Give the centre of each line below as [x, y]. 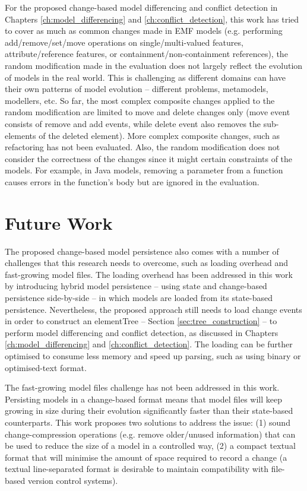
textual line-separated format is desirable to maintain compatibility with [137, 469]
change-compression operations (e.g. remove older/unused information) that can [150, 434]
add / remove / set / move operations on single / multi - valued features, [124, 42]
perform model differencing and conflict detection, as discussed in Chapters [142, 332]
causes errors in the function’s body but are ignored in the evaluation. [132, 181]
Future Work [59, 222]
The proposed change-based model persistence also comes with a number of [142, 251]
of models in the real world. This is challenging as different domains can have [145, 77]
